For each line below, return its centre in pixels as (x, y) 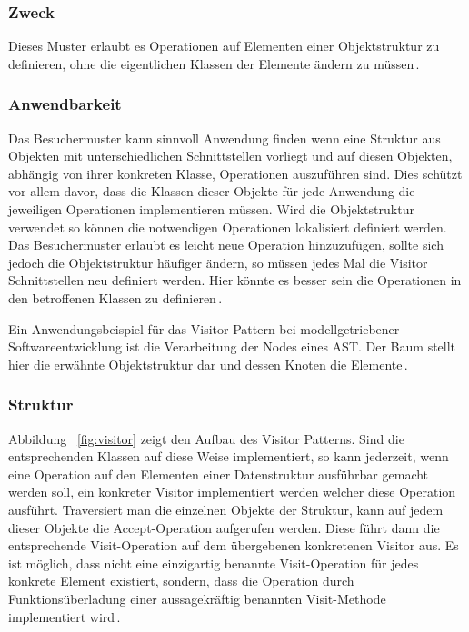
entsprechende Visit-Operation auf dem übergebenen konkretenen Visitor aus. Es (234, 545)
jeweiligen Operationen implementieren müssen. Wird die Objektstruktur (211, 209)
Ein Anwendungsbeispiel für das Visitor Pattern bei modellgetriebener (204, 328)
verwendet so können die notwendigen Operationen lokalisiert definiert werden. (228, 227)
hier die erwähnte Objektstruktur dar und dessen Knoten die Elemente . (208, 364)
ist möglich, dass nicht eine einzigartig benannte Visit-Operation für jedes (214, 563)
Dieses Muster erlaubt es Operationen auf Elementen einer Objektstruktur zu (224, 46)
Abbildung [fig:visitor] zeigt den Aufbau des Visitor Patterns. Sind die (206, 438)
